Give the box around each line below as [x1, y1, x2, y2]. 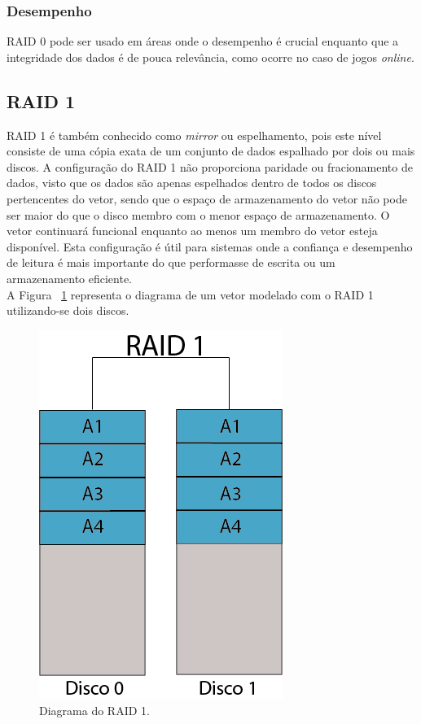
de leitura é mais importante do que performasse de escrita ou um [7, 254, 335, 271]
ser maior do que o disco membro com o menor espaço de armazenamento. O [7, 206, 390, 223]
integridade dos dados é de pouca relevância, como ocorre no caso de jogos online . [7, 48, 414, 65]
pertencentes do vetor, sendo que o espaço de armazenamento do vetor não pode [7, 190, 407, 207]
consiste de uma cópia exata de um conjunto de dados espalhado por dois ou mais [7, 142, 415, 159]
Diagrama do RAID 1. [39, 702, 150, 719]
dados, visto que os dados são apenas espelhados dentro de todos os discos [7, 174, 377, 191]
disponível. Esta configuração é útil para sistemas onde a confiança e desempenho [7, 238, 413, 255]
